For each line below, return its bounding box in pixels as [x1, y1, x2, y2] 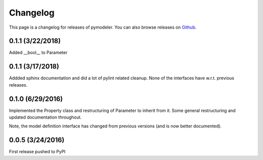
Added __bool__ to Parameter [9, 50, 68, 55]
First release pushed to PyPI [9, 149, 66, 155]
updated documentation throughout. [9, 114, 82, 120]
